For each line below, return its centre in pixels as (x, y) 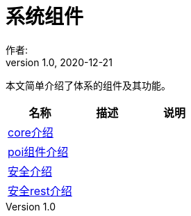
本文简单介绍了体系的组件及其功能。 (88, 85)
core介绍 (31, 132)
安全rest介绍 (40, 191)
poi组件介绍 (38, 152)
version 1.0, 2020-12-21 (59, 62)
